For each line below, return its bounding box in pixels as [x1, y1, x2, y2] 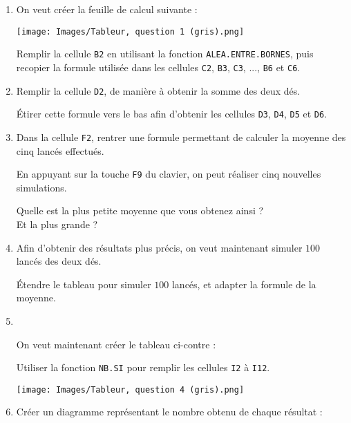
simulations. [16, 180, 67, 194]
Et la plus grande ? [16, 216, 98, 231]
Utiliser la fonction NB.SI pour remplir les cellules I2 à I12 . [16, 360, 270, 375]
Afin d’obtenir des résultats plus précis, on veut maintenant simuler [16, 240, 303, 254]
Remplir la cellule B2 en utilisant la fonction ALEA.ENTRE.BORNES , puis [16, 46, 314, 61]
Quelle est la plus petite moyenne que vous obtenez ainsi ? [16, 203, 264, 218]
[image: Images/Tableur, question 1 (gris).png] [16, 26, 245, 37]
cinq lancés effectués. [16, 143, 104, 158]
